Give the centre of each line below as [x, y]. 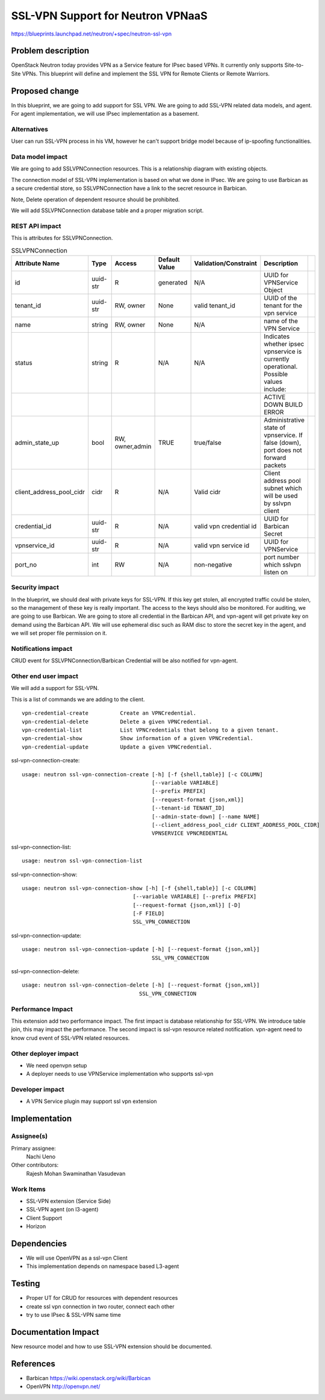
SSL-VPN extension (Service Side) [69, 1201]
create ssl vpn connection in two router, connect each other [100, 1306]
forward [275, 457]
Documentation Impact [55, 1332]
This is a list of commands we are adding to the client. [78, 699]
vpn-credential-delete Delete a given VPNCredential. [117, 721]
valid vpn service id [222, 545]
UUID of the [280, 298]
